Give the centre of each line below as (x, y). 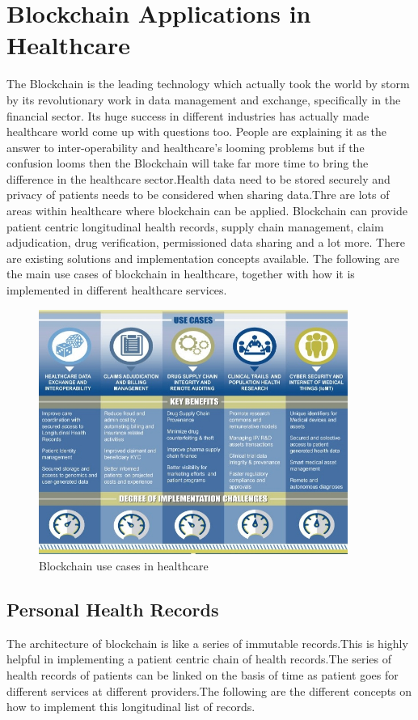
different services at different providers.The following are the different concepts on (209, 690)
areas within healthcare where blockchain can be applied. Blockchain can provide (207, 211)
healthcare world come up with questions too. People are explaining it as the (196, 131)
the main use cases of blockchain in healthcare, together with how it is (181, 274)
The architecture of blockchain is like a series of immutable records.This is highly (207, 643)
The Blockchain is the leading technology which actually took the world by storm (208, 84)
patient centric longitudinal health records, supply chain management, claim (195, 226)
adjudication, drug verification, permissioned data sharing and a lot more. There (206, 242)
